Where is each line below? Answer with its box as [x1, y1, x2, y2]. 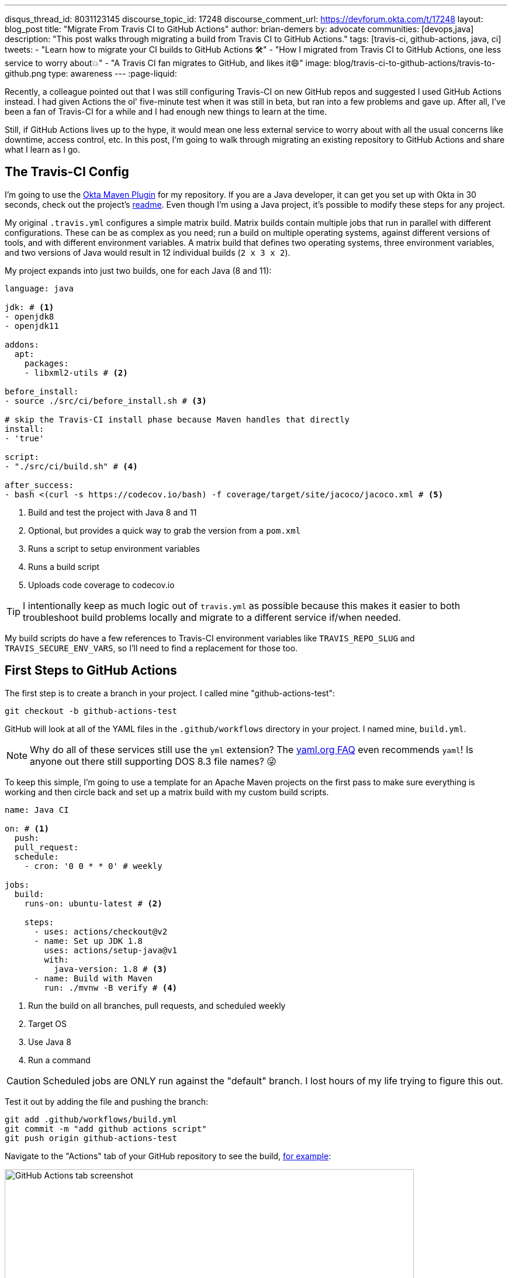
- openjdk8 [5, 311, 54, 321]
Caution [6, 1074, 41, 1087]
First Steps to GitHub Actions [5, 663, 177, 678]
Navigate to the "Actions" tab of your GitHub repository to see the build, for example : [5, 1150, 331, 1161]
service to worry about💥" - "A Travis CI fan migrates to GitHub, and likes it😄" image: [5, 58, 331, 68]
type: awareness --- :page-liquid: [49, 68, 177, 78]
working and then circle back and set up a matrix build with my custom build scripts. [5, 786, 329, 797]
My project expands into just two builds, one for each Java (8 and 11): [5, 265, 272, 276]
